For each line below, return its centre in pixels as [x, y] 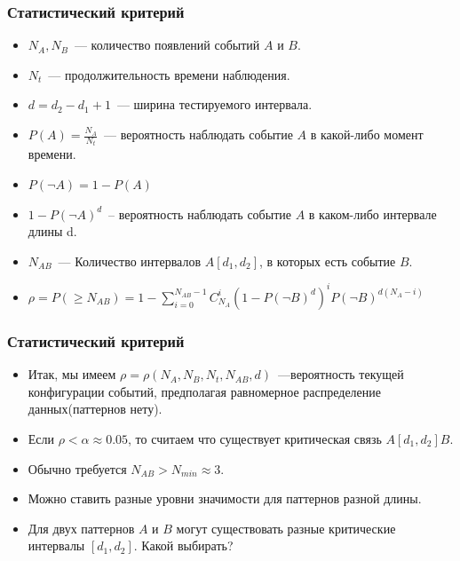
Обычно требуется [77, 468]
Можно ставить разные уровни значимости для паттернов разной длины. [225, 498]
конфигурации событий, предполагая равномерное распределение [204, 391]
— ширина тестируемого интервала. [214, 104]
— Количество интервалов [130, 261]
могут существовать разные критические [286, 528]
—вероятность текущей [341, 374]
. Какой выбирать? [183, 545]
